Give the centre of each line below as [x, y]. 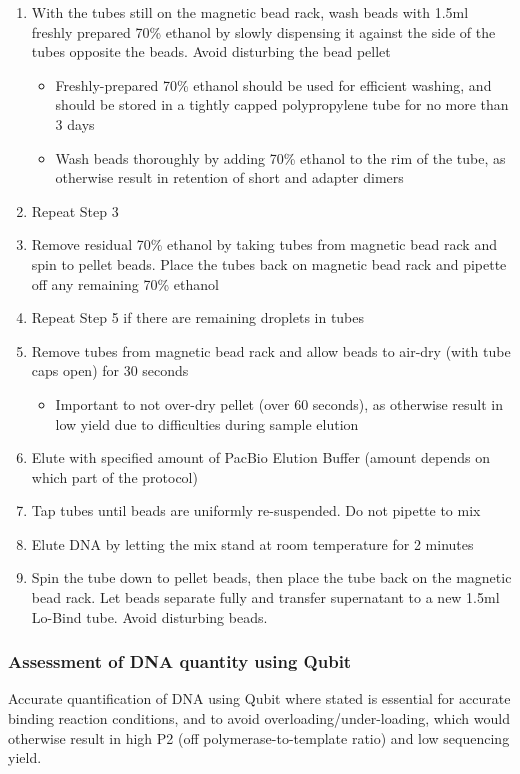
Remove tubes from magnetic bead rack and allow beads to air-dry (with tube [271, 350]
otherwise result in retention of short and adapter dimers [229, 177]
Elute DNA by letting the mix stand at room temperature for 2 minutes [252, 543]
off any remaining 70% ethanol [125, 283]
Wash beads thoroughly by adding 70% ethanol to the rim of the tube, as [280, 157]
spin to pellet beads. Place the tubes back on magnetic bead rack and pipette [269, 263]
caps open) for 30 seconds [110, 370]
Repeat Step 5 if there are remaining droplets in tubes [198, 317]
